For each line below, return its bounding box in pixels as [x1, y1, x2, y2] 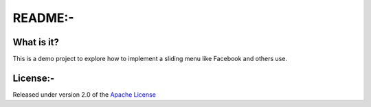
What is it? [12, 36, 60, 48]
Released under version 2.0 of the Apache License [12, 90, 156, 99]
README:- [12, 10, 75, 25]
